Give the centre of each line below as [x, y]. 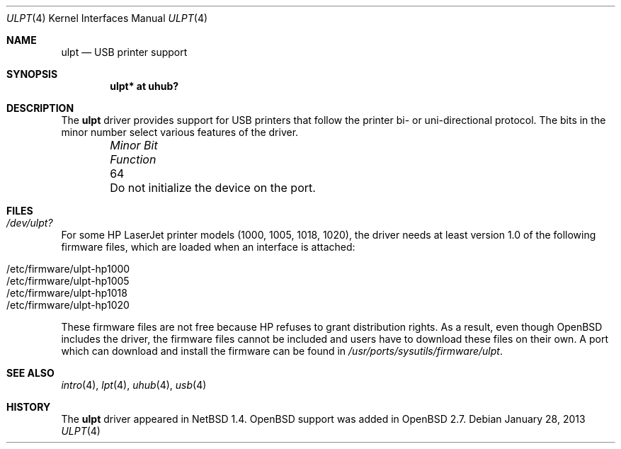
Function [133, 159]
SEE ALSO [30, 373]
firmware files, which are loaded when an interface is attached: [208, 247]
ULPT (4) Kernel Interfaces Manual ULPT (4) [107, 18]
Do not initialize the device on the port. [213, 188]
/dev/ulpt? [30, 223]
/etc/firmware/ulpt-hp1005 [68, 281]
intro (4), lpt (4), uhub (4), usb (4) [134, 385]
